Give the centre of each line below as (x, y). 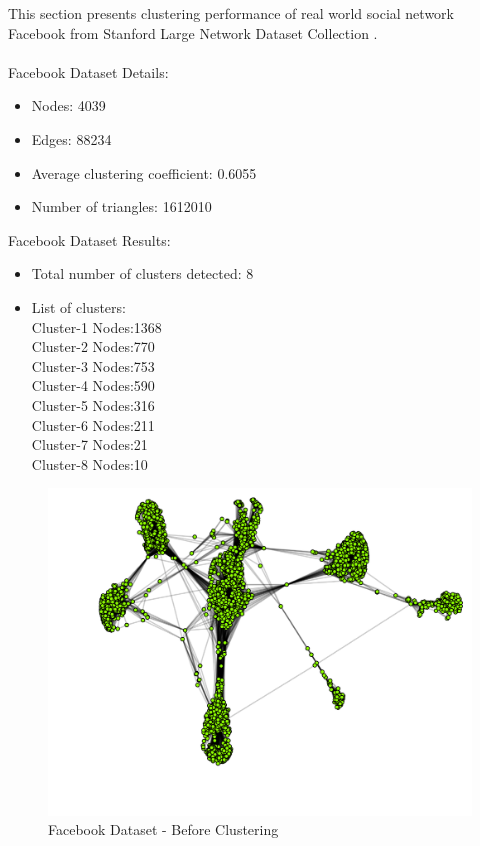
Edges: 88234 (71, 138)
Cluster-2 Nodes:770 (93, 346)
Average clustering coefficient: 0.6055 (144, 172)
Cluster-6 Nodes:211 (93, 424)
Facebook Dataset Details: (88, 71)
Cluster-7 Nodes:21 (89, 444)
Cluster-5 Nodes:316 (93, 404)
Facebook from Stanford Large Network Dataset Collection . (193, 32)
